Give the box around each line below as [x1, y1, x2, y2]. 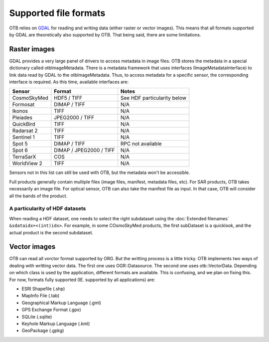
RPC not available [120, 140, 162, 147]
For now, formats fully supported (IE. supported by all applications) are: [9, 277, 155, 283]
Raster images [9, 45, 55, 53]
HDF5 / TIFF [54, 95, 82, 102]
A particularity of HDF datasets [9, 205, 86, 212]
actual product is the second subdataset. [9, 229, 94, 235]
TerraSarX [12, 154, 36, 161]
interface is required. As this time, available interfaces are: [9, 79, 129, 85]
